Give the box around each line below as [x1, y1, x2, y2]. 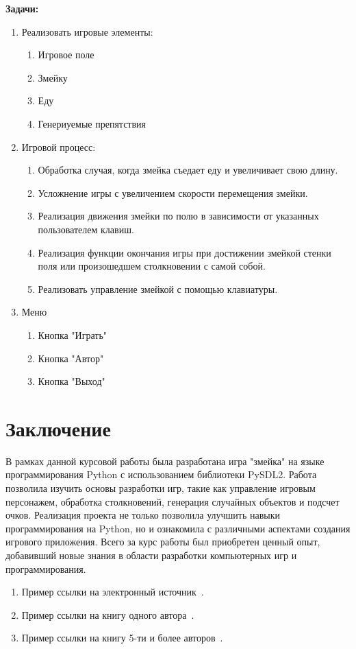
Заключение [5, 414, 111, 442]
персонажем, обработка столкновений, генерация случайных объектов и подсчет [5, 494, 340, 508]
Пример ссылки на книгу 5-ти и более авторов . [21, 630, 223, 645]
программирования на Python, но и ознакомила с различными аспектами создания [5, 521, 351, 535]
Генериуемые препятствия [38, 116, 147, 130]
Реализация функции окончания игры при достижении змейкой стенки [38, 245, 331, 259]
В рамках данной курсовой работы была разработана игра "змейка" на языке [5, 453, 325, 468]
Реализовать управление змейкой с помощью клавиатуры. [38, 281, 278, 296]
